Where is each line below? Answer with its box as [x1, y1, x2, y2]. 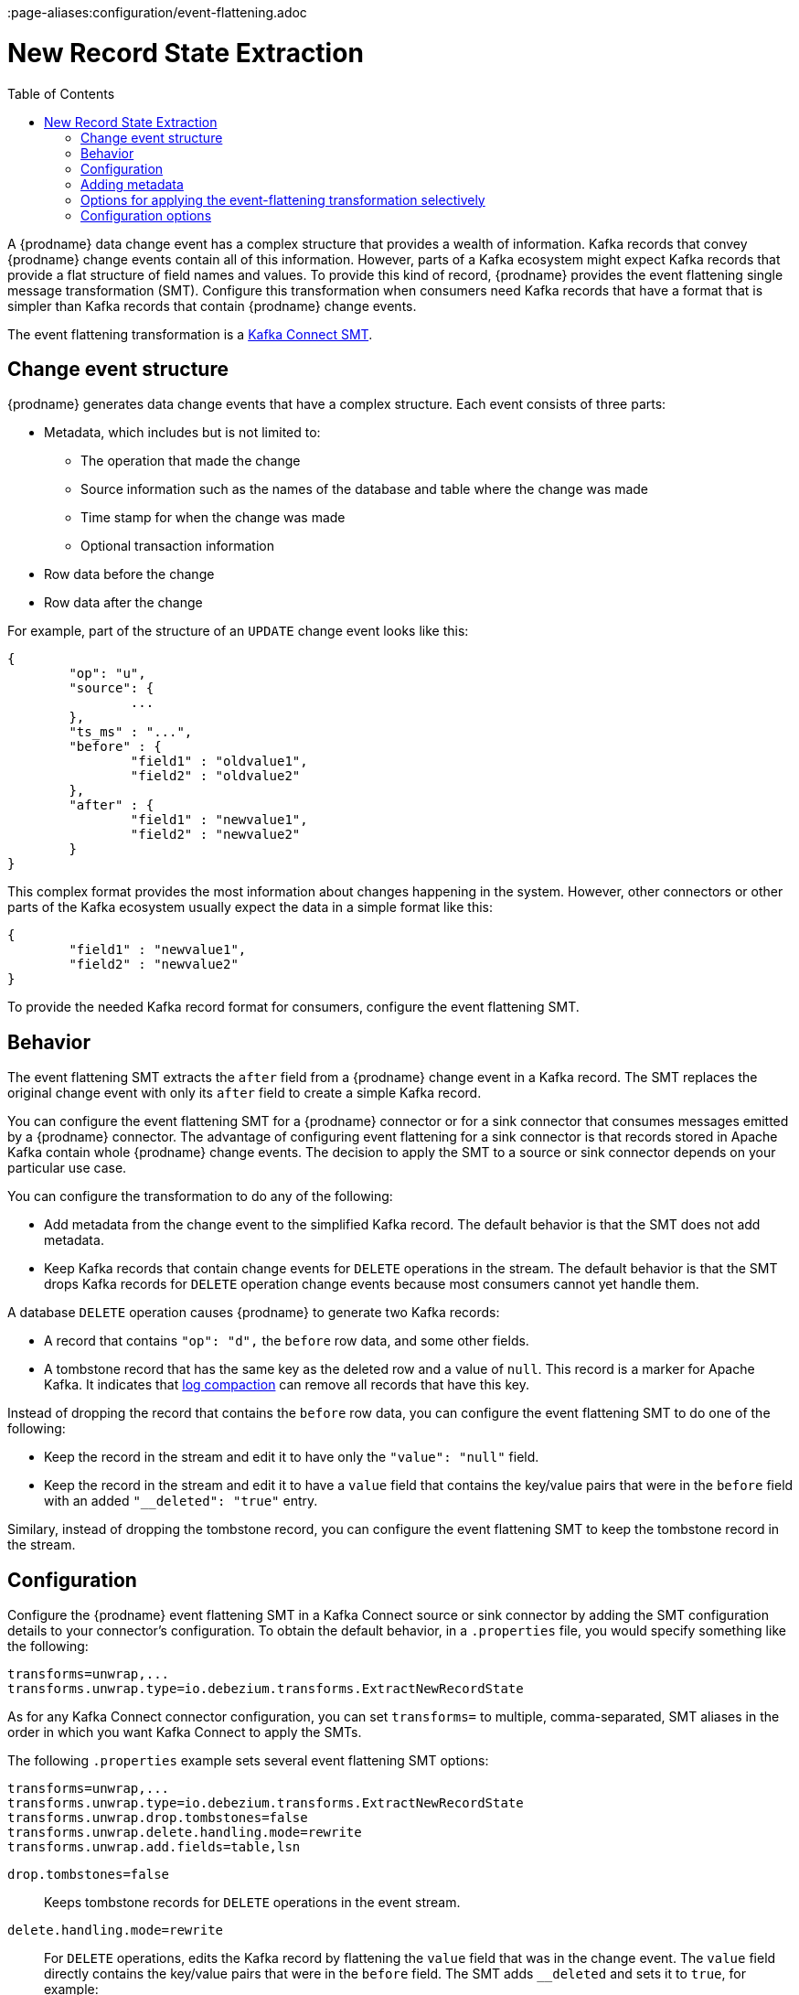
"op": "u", [69, 666, 146, 681]
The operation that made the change [80, 453, 301, 469]
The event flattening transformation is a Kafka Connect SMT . [7, 326, 373, 342]
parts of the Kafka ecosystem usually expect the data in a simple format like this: [7, 899, 494, 916]
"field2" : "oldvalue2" [130, 768, 301, 784]
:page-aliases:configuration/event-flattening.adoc [7, 5, 307, 20]
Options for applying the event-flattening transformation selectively [80, 191, 485, 208]
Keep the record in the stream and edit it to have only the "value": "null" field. [44, 1449, 539, 1465]
